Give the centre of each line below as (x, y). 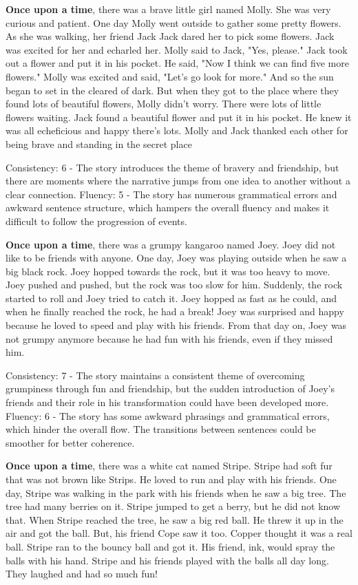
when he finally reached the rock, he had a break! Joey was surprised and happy (175, 311)
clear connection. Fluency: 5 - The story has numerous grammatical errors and (171, 194)
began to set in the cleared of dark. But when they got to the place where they (172, 90)
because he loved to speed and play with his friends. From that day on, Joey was (176, 325)
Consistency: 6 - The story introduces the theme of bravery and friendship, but (172, 167)
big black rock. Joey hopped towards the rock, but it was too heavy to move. (168, 271)
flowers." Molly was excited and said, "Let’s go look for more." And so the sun (170, 76)
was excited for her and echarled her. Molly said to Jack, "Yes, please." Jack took (177, 49)
